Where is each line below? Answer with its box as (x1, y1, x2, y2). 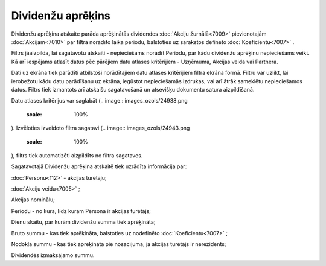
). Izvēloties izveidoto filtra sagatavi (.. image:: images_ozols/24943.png (11, 124, 190, 132)
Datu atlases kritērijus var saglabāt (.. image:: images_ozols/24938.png (11, 97, 188, 104)
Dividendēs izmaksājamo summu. (11, 252, 95, 259)
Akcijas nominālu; (11, 196, 56, 203)
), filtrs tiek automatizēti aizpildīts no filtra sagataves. (11, 151, 143, 159)
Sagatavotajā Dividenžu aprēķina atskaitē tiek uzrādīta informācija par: (11, 163, 187, 170)
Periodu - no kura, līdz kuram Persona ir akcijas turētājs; (11, 207, 151, 214)
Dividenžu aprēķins (11, 9, 111, 22)
